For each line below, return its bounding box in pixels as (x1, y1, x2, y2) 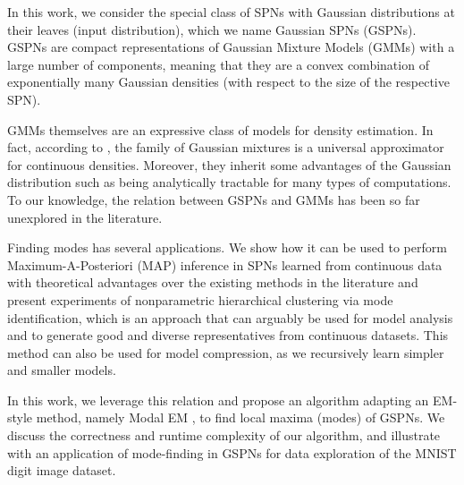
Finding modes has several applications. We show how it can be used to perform (7, 238, 447, 257)
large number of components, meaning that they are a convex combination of (7, 55, 429, 73)
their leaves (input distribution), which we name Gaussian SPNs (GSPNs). (7, 20, 417, 38)
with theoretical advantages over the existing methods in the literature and (7, 273, 418, 292)
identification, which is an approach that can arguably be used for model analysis (7, 308, 453, 327)
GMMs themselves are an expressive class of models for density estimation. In (7, 120, 434, 139)
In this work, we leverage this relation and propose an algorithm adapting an (7, 390, 429, 409)
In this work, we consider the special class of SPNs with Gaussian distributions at (7, 3, 455, 21)
